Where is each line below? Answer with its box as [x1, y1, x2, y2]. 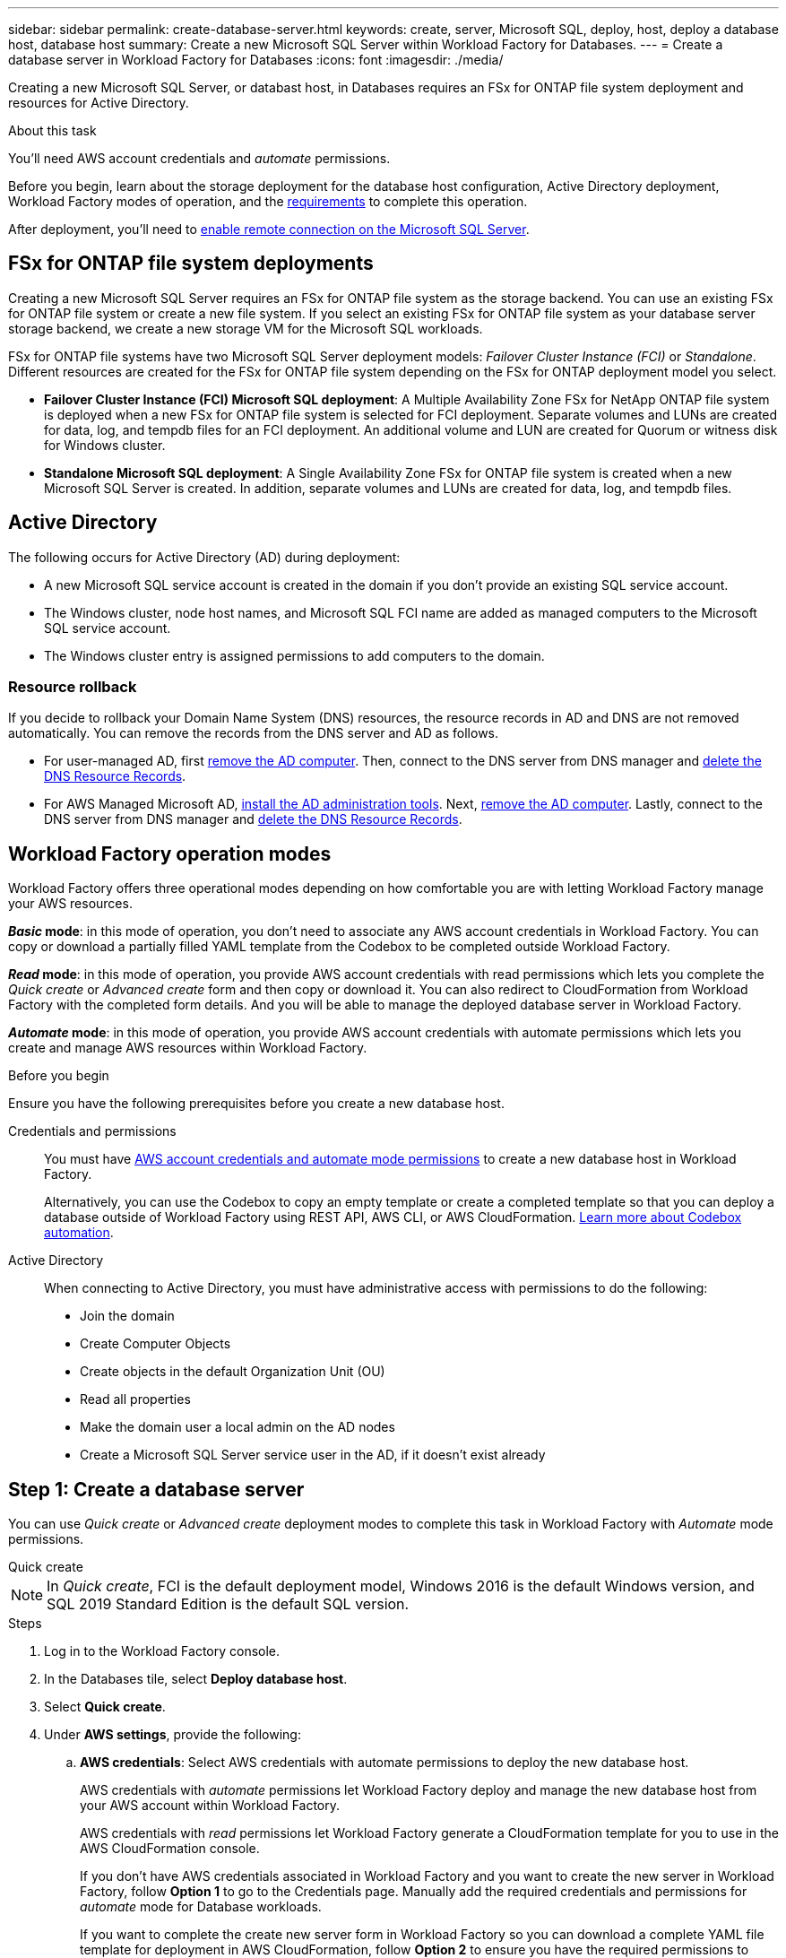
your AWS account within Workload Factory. [80, 1798, 341, 1814]
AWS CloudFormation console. [80, 1841, 260, 1857]
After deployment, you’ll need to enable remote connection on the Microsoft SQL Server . [8, 221, 530, 237]
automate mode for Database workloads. [80, 1899, 322, 1915]
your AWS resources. [8, 896, 133, 912]
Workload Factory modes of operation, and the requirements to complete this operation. [8, 194, 528, 209]
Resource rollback [8, 678, 137, 697]
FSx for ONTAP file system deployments [8, 252, 374, 275]
